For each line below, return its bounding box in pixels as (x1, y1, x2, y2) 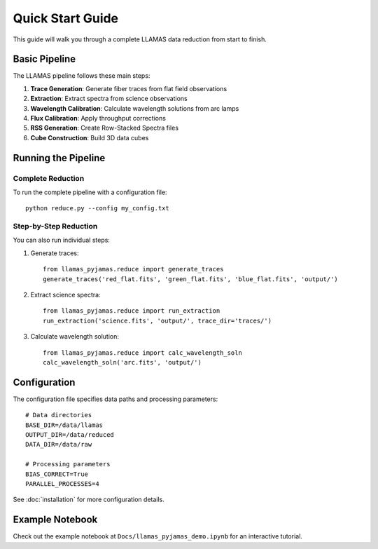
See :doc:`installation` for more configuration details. (13, 495, 164, 504)
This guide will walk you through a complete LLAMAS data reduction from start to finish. (13, 35, 267, 43)
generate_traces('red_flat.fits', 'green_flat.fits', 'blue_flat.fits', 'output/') (43, 275, 339, 283)
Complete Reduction (13, 173, 85, 183)
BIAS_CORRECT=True (25, 470, 89, 478)
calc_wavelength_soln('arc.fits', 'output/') (43, 358, 202, 366)
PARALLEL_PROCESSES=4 (25, 480, 99, 488)
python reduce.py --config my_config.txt (25, 204, 169, 212)
